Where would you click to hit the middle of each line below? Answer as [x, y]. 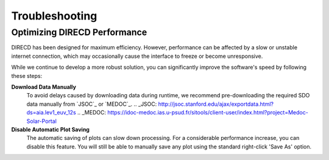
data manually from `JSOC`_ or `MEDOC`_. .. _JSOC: [92, 104]
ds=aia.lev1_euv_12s [51, 113]
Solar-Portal [42, 121]
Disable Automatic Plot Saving [50, 129]
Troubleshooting [54, 16]
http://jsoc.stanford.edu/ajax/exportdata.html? [216, 104]
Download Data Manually [44, 87]
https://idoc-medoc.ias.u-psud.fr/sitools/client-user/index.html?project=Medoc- [208, 113]
